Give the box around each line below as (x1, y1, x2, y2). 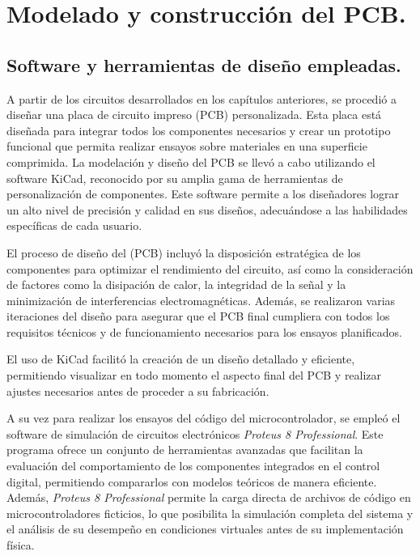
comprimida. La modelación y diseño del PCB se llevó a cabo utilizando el (6, 153, 375, 170)
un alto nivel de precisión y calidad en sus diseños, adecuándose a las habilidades (6, 201, 408, 218)
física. (6, 537, 35, 554)
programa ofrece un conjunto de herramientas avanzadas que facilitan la (6, 441, 363, 458)
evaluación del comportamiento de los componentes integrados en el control (6, 457, 380, 474)
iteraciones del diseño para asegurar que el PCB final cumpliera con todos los (6, 308, 390, 325)
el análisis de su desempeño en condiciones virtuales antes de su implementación (6, 520, 404, 537)
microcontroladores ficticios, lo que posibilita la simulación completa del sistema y (6, 504, 414, 521)
